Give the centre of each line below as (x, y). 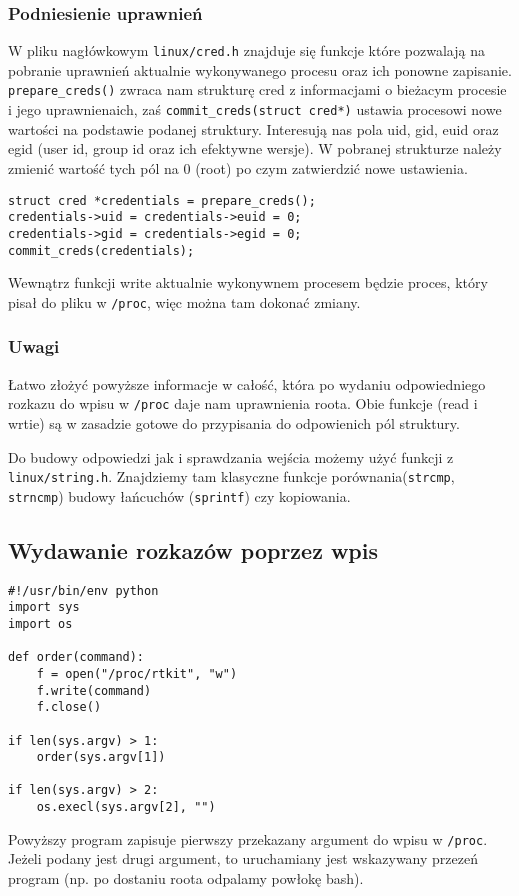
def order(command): (76, 657)
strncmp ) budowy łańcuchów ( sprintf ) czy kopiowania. (179, 495)
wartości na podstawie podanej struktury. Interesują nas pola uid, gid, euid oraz (253, 128)
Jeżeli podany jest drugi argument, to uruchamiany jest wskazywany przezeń (243, 858)
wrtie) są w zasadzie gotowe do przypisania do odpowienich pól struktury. (234, 422)
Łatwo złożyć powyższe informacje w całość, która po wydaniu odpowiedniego (247, 383)
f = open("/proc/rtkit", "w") (137, 673)
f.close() (69, 707)
